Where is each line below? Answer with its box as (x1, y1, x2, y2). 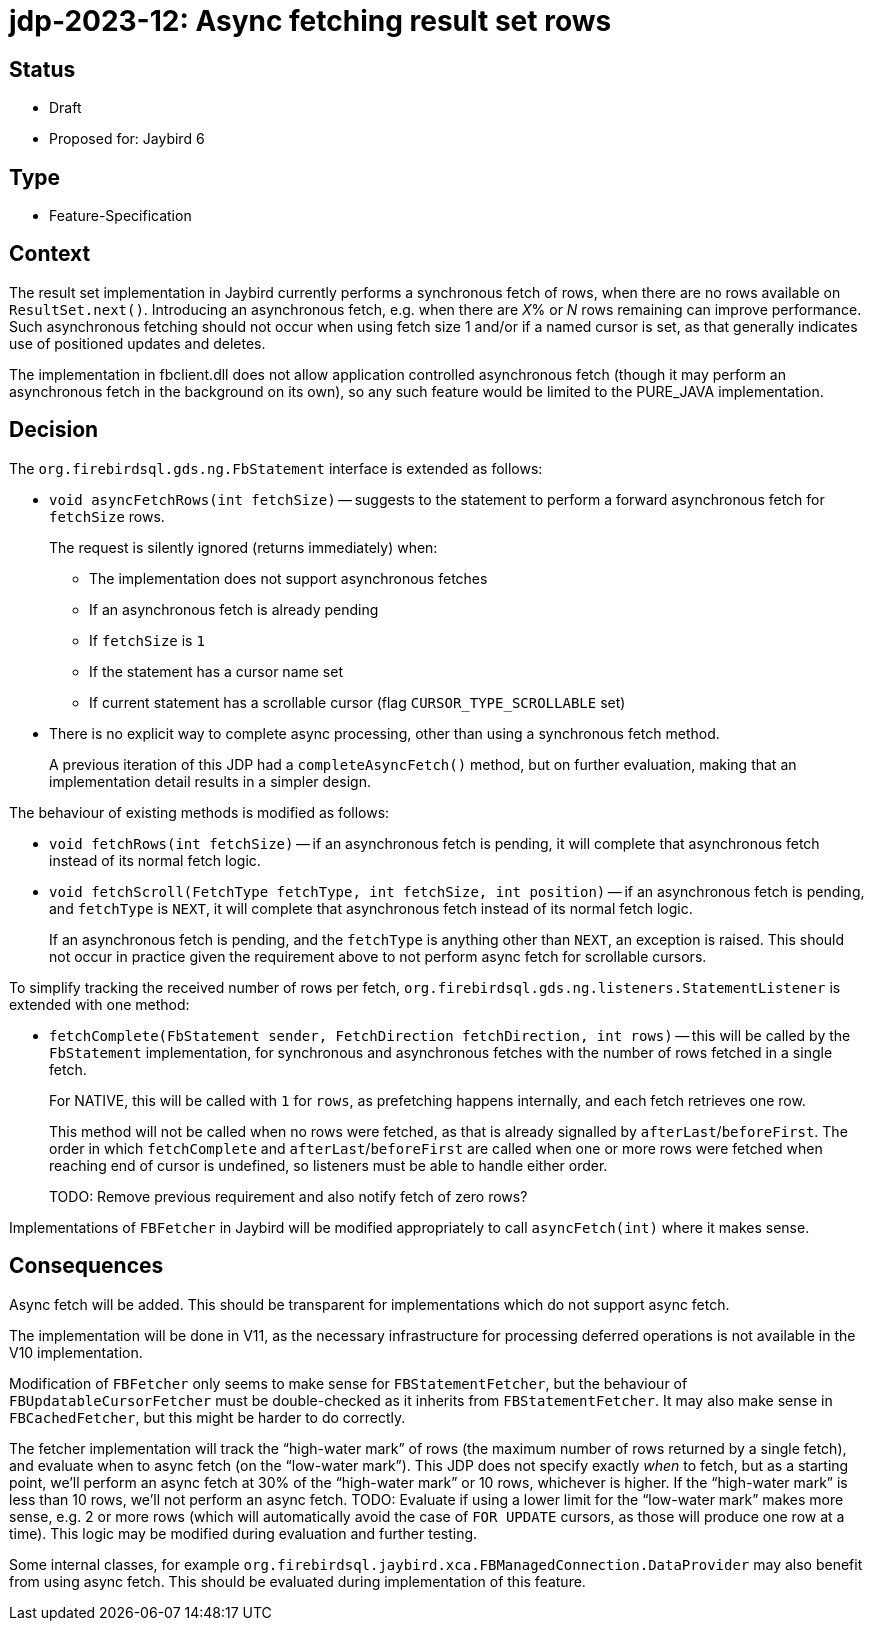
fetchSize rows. (49, 507, 165, 525)
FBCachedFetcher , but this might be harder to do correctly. (9, 1408, 406, 1426)
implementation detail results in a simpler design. (49, 772, 371, 790)
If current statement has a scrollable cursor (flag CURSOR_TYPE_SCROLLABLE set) (89, 693, 626, 711)
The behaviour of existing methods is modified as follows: (9, 803, 390, 821)
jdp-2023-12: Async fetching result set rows (9, 4, 612, 38)
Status (9, 56, 76, 82)
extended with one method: (9, 995, 190, 1013)
